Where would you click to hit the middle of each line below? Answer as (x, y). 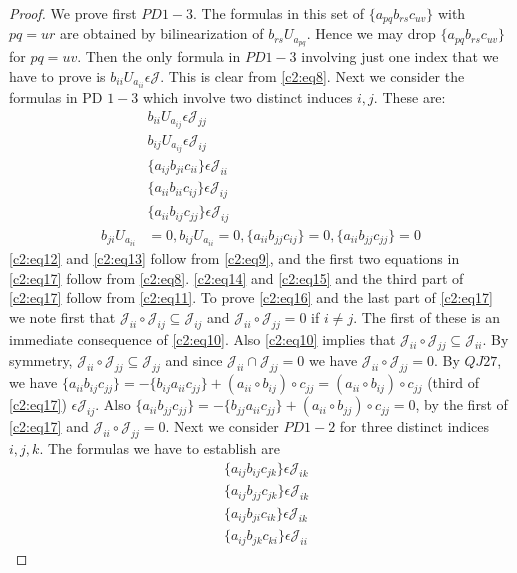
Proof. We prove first (73, 13)
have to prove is (57, 75)
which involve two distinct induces (247, 97)
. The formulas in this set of (279, 13)
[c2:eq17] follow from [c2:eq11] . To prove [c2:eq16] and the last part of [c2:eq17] (251, 297)
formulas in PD (56, 97)
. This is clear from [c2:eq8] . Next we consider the (312, 75)
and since (194, 360)
